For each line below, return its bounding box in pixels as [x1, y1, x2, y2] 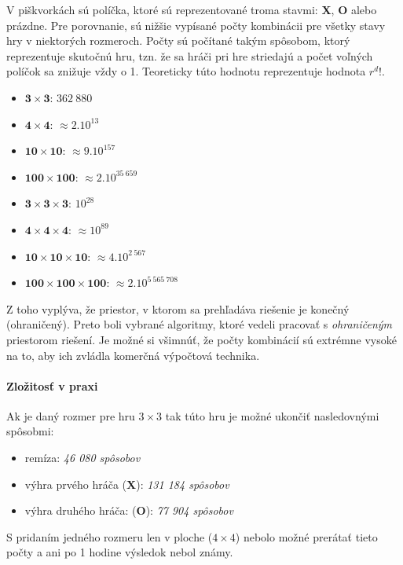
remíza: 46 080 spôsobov [24, 449, 141, 466]
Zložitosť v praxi [6, 377, 98, 394]
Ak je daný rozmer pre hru [6, 407, 135, 424]
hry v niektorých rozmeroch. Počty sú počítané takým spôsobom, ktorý [6, 32, 350, 49]
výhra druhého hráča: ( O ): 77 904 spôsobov [24, 502, 233, 519]
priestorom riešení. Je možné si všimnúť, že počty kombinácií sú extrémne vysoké [6, 331, 397, 347]
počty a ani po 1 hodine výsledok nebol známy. [6, 544, 233, 560]
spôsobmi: [6, 423, 54, 439]
